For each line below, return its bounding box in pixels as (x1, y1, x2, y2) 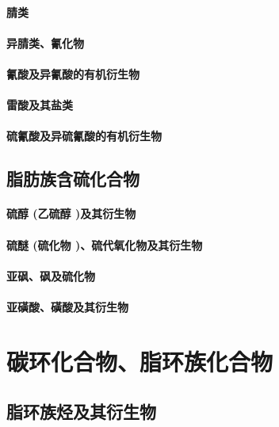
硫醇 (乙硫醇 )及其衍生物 (6, 205, 136, 222)
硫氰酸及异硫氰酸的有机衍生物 (6, 128, 162, 144)
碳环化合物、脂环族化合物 (6, 345, 273, 377)
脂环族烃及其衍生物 (6, 399, 156, 424)
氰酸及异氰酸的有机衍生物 (6, 65, 139, 82)
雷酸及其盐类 (6, 97, 73, 113)
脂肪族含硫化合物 (6, 166, 139, 191)
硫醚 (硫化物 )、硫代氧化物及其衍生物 (6, 236, 203, 253)
